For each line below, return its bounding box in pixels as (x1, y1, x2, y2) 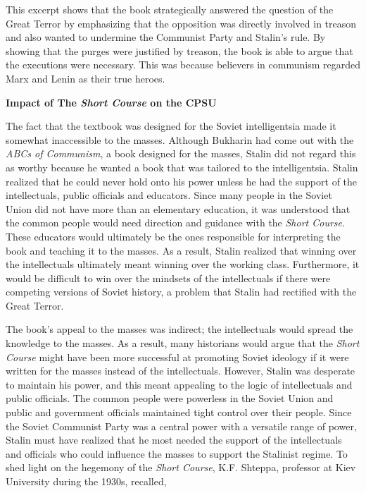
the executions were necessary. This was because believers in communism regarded (6, 57, 360, 72)
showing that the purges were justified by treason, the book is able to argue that (6, 43, 353, 58)
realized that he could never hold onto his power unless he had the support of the (6, 174, 358, 188)
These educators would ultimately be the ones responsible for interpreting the (6, 229, 341, 243)
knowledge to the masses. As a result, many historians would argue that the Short (6, 336, 360, 351)
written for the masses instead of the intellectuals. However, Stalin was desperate (6, 363, 355, 378)
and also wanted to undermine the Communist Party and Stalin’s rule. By (6, 30, 326, 44)
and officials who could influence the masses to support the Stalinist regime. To (6, 446, 348, 461)
